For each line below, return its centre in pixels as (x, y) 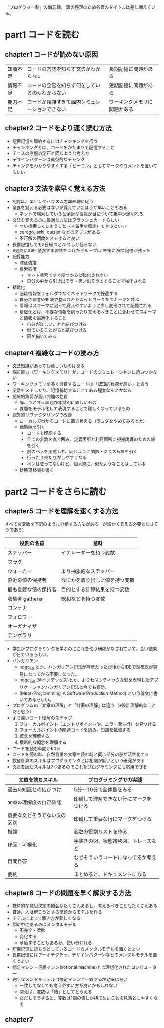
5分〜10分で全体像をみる (103, 790)
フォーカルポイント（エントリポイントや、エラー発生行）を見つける (88, 724)
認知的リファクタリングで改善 (42, 415)
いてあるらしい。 (36, 700)
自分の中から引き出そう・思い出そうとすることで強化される (86, 281)
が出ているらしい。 (31, 655)
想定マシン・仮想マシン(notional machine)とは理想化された (72, 967)
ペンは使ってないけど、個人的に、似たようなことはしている (86, 464)
